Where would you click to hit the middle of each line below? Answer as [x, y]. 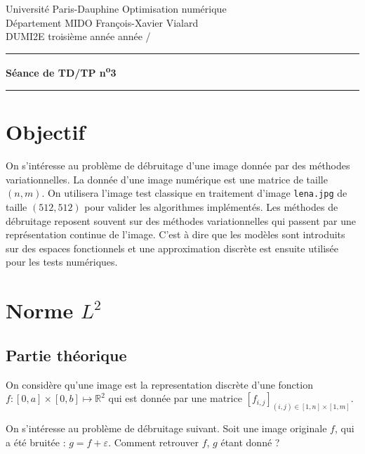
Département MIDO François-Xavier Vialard [102, 22]
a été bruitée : [36, 442]
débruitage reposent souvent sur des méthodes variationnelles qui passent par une [181, 220]
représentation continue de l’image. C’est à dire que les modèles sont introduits [175, 234]
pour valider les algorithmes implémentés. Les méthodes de [211, 207]
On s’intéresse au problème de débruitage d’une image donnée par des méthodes [178, 166]
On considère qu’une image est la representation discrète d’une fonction [159, 384]
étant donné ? [250, 442]
